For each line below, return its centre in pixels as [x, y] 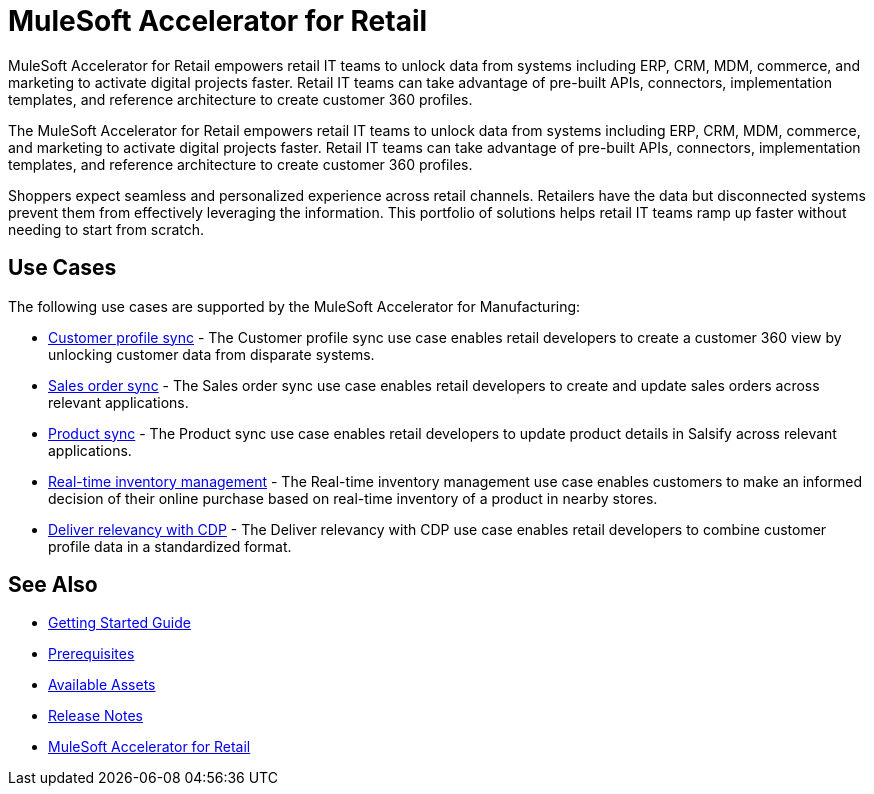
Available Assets [102, 685]
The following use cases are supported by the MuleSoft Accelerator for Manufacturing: [294, 306]
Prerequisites [91, 654]
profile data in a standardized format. [170, 546]
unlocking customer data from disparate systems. [211, 354]
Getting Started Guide [119, 623]
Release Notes [95, 716]
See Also [53, 585]
